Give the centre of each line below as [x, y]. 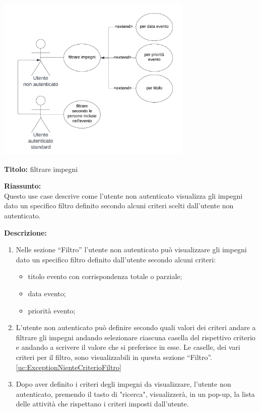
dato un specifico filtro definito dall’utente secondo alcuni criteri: [116, 259]
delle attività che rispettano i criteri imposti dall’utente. [102, 404]
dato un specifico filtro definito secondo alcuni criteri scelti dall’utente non [119, 205]
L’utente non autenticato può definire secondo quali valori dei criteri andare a [136, 327]
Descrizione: [25, 232]
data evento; [47, 293]
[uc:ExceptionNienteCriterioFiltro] [69, 367]
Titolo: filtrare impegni [41, 169]
